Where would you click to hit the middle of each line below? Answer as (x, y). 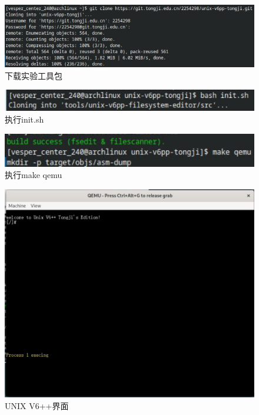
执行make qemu (34, 175)
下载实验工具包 (34, 75)
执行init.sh (24, 119)
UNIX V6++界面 (37, 405)
